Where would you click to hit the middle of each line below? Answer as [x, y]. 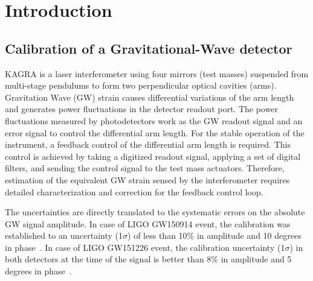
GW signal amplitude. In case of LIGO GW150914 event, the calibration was [148, 223]
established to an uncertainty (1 [64, 235]
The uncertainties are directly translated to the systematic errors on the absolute [155, 212]
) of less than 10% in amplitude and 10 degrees [215, 235]
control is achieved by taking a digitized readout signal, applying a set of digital [153, 156]
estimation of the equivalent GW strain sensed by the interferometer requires [147, 179]
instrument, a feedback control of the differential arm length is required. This [148, 144]
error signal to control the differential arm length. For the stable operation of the [155, 132]
